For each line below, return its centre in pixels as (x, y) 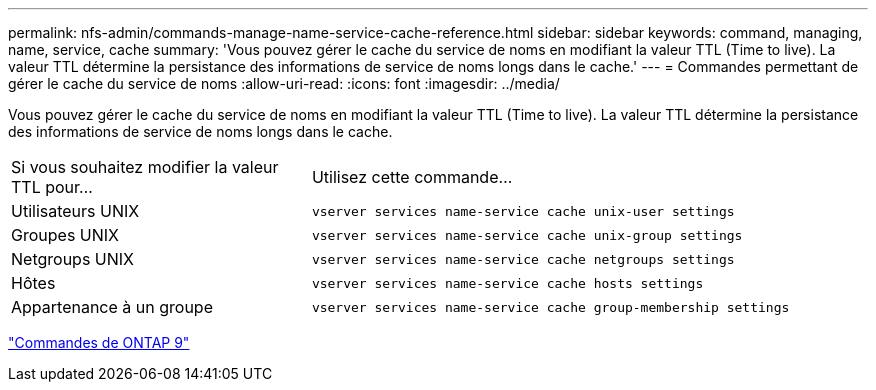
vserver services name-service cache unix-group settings (527, 235)
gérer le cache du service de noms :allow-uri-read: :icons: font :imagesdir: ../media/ (284, 83)
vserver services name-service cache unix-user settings (523, 211)
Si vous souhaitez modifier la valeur (145, 167)
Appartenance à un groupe (112, 307)
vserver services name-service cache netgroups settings (523, 259)
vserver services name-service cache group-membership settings (550, 307)
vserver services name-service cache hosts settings (507, 283)
